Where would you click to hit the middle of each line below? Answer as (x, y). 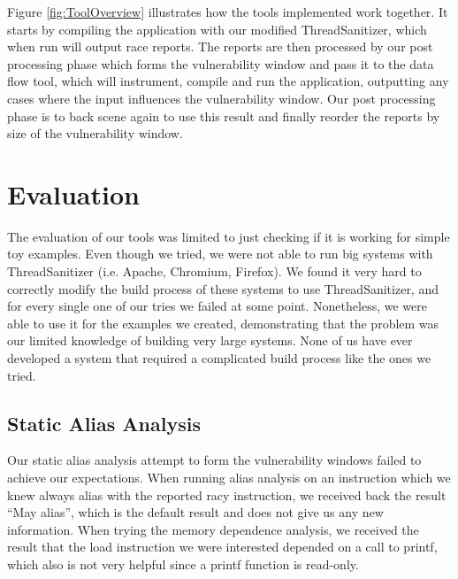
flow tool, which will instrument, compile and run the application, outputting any (228, 81)
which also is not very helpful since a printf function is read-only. (183, 564)
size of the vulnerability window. (95, 133)
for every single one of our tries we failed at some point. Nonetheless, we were (217, 306)
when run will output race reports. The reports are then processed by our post (220, 46)
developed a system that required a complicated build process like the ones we (219, 358)
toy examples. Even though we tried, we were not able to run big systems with (220, 254)
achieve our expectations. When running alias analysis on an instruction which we (229, 478)
